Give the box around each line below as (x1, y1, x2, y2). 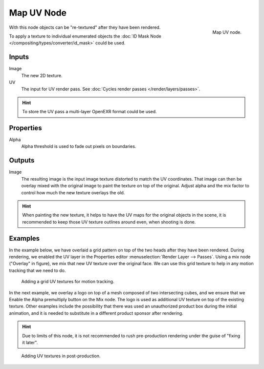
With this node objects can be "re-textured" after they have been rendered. (9, 24, 161, 30)
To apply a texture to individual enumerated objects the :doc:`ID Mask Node (9, 33, 161, 39)
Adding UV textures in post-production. (21, 353, 101, 359)
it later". (22, 339, 38, 345)
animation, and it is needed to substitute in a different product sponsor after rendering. (9, 310, 183, 316)
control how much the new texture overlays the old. (21, 189, 125, 195)
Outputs (9, 156, 35, 164)
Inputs (9, 53, 29, 61)
